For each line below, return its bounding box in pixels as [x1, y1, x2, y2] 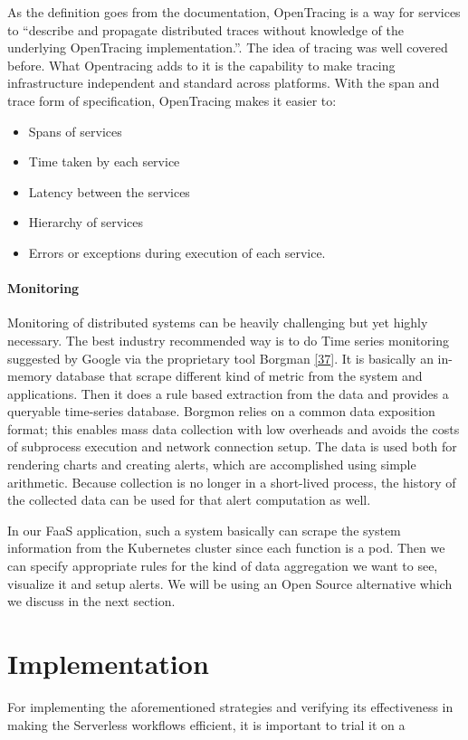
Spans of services [28, 121, 122, 140]
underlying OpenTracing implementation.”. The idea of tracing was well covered [7, 38, 448, 57]
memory [7, 366, 53, 385]
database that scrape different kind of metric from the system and [56, 366, 423, 385]
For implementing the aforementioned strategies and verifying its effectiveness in [7, 697, 454, 716]
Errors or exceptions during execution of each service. [28, 242, 326, 261]
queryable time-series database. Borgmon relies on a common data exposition [7, 402, 435, 421]
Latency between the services [28, 182, 190, 201]
